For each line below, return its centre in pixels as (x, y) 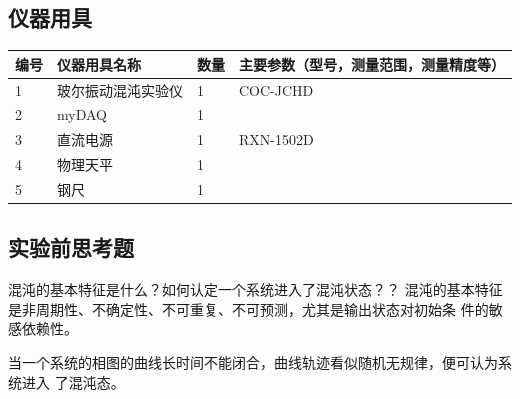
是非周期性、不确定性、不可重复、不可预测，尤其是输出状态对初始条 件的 (248, 308)
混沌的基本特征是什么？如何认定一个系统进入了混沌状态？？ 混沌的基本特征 (255, 289)
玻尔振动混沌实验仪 (120, 89)
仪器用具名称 (99, 63)
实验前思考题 (71, 247)
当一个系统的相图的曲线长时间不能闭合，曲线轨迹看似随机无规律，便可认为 (253, 362)
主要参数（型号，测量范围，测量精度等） (372, 63)
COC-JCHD (276, 89)
